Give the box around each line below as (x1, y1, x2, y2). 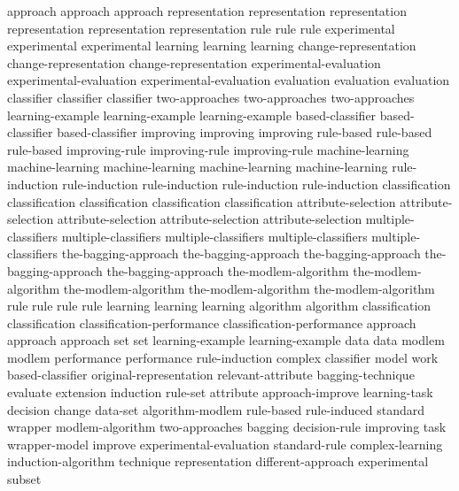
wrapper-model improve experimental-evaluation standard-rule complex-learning (7, 434, 443, 453)
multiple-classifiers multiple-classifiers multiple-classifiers (61, 226, 368, 245)
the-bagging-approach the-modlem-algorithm (106, 261, 349, 280)
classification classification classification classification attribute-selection (7, 192, 396, 211)
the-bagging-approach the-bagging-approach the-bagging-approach (61, 244, 421, 263)
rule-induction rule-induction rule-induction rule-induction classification (62, 174, 451, 193)
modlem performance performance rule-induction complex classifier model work (7, 348, 439, 366)
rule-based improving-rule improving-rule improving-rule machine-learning (7, 140, 409, 158)
